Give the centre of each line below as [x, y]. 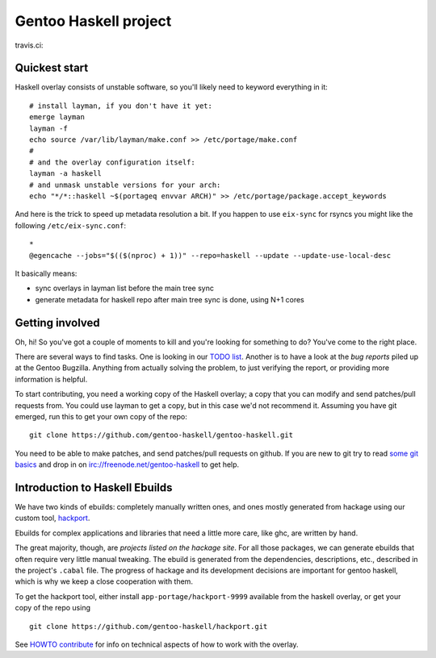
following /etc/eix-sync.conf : [71, 225]
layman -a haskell [66, 174]
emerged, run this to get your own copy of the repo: [101, 416]
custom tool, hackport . [52, 518]
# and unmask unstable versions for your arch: [125, 185]
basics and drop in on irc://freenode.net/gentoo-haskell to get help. [127, 464]
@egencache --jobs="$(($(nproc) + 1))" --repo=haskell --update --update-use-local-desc [210, 255]
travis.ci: [29, 45]
